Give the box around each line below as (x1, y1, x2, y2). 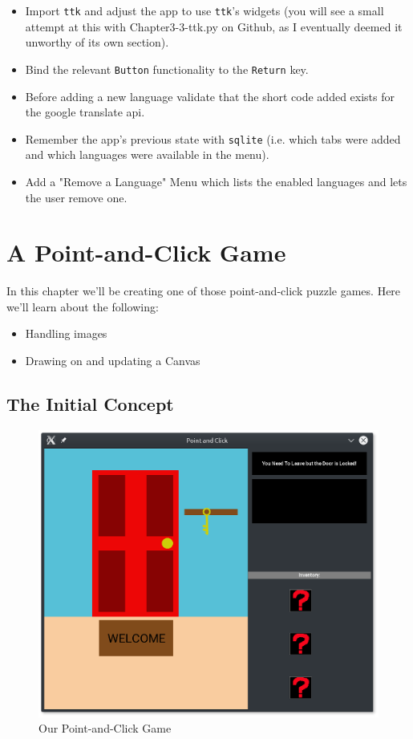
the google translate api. (25, 104, 145, 120)
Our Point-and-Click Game (38, 720, 172, 737)
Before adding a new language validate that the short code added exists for (25, 87, 395, 104)
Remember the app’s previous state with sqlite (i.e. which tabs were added (25, 130, 401, 147)
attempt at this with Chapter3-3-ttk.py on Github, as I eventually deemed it (25, 18, 403, 35)
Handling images (25, 325, 107, 342)
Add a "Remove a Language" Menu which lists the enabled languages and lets (25, 173, 407, 189)
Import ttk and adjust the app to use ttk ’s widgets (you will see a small (25, 2, 384, 18)
